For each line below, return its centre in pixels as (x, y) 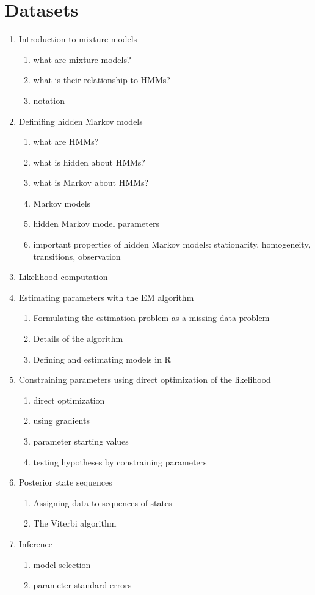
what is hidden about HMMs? (89, 162)
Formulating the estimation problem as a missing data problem (151, 318)
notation (49, 100)
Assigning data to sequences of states (103, 502)
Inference (36, 543)
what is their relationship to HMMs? (102, 80)
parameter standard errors (82, 585)
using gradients (61, 420)
